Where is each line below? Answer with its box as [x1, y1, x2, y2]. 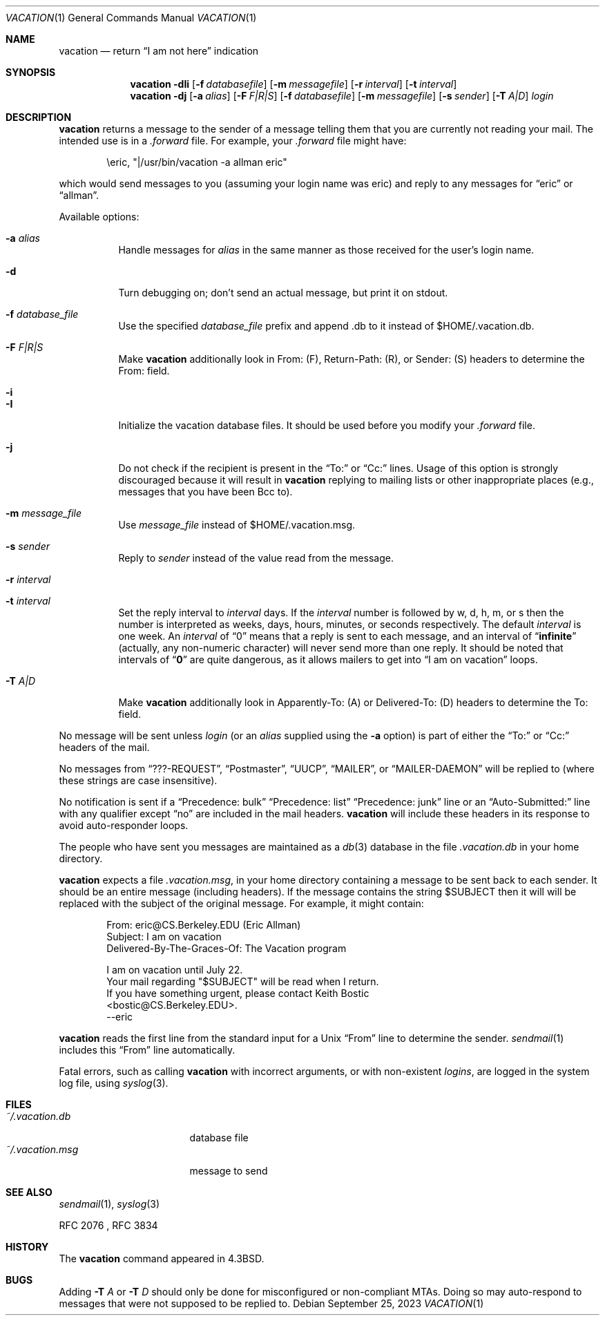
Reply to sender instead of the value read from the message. [118, 552, 394, 564]
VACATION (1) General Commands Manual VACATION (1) [6, 12, 257, 23]
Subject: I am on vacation [106, 931, 222, 942]
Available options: [59, 211, 140, 222]
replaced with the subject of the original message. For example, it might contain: [59, 897, 424, 909]
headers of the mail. [59, 741, 150, 753]
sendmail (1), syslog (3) [59, 1198, 160, 1210]
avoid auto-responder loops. [59, 819, 189, 831]
